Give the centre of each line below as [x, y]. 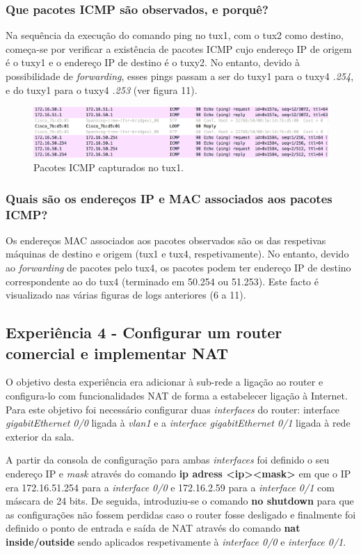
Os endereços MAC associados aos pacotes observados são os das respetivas [166, 240]
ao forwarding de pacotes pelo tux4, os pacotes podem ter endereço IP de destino [178, 268]
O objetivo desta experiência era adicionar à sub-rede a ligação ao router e [165, 382]
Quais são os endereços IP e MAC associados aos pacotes [169, 198]
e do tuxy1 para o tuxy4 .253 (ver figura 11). [102, 89]
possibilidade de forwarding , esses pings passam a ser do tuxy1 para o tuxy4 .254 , [180, 76]
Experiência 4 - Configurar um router [144, 332]
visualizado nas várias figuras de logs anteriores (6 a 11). [126, 295]
